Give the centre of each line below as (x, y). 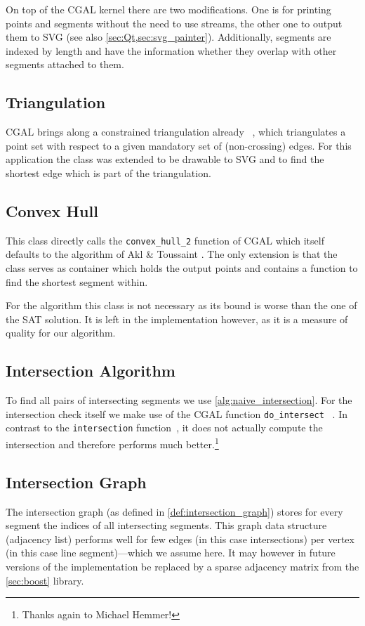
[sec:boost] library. (45, 580)
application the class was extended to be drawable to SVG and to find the (165, 159)
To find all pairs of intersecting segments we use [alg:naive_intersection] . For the (179, 400)
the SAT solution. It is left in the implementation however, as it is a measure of (177, 319)
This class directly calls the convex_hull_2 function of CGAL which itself (165, 240)
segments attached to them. (65, 64)
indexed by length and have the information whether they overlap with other (171, 50)
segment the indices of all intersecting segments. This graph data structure (166, 525)
